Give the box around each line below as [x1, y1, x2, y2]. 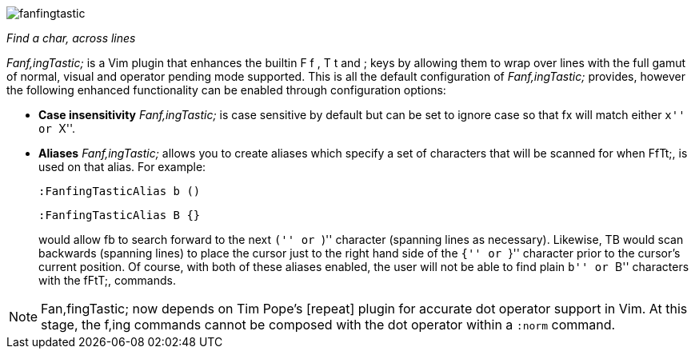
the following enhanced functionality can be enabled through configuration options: [6, 83, 446, 97]
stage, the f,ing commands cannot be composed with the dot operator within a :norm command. [41, 317, 616, 333]
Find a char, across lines [6, 31, 136, 45]
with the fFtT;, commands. [38, 273, 176, 287]
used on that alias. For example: [38, 160, 206, 174]
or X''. [38, 122, 76, 135]
